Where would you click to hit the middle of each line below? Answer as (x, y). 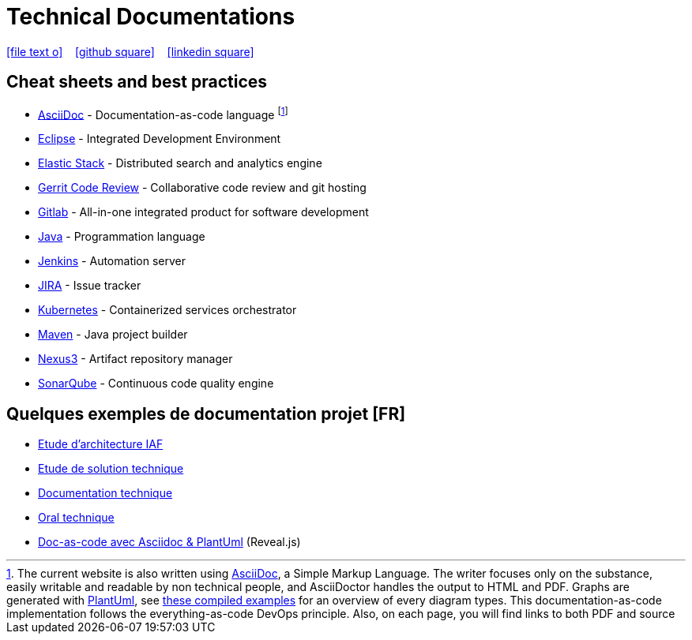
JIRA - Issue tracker (90, 286)
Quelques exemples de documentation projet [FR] (206, 414)
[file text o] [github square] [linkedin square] (130, 51)
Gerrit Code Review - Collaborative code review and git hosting (202, 188)
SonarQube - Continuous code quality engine (156, 384)
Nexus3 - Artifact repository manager (135, 359)
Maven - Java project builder (113, 335)
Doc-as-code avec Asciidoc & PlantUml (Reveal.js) (169, 542)
